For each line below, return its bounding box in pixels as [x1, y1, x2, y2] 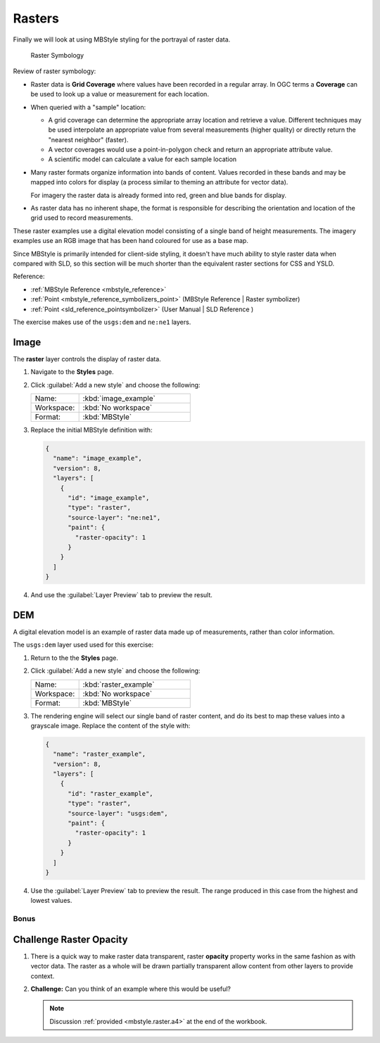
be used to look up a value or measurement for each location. [30, 90, 209, 99]
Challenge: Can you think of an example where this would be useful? [30, 985, 232, 993]
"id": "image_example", [68, 494, 150, 501]
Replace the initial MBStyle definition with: [30, 426, 153, 434]
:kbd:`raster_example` [82, 680, 155, 689]
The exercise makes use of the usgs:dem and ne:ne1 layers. [13, 318, 191, 326]
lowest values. [30, 897, 72, 905]
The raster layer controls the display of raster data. [13, 354, 161, 363]
